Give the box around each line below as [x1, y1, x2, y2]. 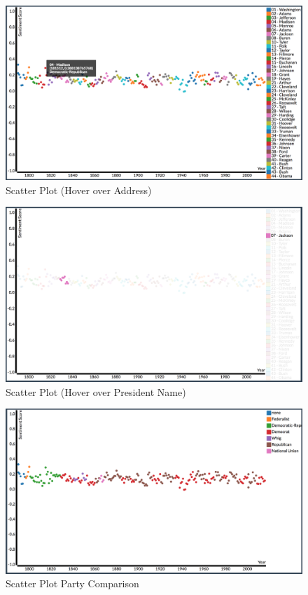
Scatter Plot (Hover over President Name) [6, 384, 186, 399]
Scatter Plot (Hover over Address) [6, 182, 152, 197]
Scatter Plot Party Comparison [6, 576, 139, 591]
